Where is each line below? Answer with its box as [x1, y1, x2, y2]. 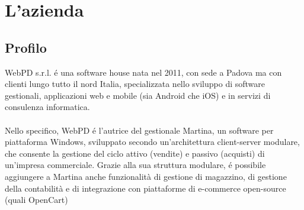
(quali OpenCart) [5, 193, 68, 206]
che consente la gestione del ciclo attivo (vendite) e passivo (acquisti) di [5, 147, 265, 159]
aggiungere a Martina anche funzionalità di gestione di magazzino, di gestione [5, 170, 287, 182]
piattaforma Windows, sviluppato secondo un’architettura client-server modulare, [5, 135, 300, 148]
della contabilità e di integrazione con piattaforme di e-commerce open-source [5, 182, 286, 194]
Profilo [5, 38, 47, 56]
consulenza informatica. [5, 101, 90, 113]
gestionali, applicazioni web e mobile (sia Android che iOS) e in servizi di [5, 89, 271, 101]
